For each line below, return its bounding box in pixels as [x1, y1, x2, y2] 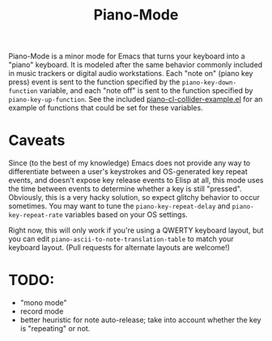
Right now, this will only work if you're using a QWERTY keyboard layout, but [8, 225, 264, 236]
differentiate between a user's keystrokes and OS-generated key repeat [8, 167, 249, 177]
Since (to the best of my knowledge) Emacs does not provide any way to [8, 158, 251, 168]
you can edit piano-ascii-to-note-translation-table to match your [8, 234, 234, 244]
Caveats [8, 131, 66, 150]
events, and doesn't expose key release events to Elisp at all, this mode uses [8, 176, 264, 185]
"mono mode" [19, 298, 67, 308]
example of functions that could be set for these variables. [8, 103, 204, 113]
